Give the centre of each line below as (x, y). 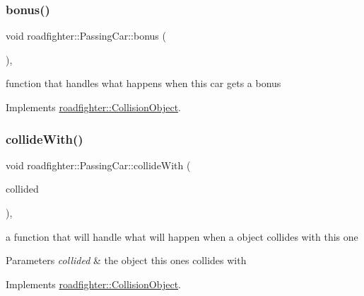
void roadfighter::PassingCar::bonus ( (86, 36)
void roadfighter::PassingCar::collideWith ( (98, 165)
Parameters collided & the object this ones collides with (126, 260)
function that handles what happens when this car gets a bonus (143, 83)
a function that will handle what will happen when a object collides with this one (182, 236)
